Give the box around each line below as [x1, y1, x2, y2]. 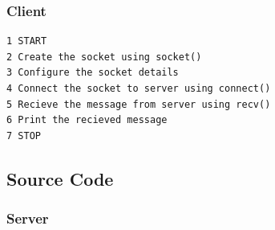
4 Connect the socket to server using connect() [6, 83, 271, 94]
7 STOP [6, 129, 41, 142]
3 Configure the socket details [6, 67, 179, 79]
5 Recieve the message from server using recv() [6, 98, 271, 110]
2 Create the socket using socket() [6, 51, 202, 63]
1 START [6, 35, 47, 47]
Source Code [6, 166, 114, 191]
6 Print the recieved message [6, 114, 168, 126]
